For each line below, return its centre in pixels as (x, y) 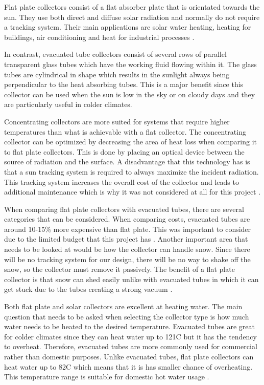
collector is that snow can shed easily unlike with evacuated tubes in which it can (131, 279)
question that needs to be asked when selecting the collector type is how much (127, 316)
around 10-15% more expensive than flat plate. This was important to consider (128, 229)
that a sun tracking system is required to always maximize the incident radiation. (131, 171)
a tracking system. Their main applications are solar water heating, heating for (128, 27)
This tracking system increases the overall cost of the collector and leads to (122, 181)
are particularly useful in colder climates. (68, 104)
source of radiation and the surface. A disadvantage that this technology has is (127, 162)
